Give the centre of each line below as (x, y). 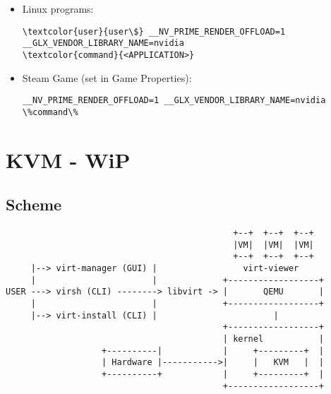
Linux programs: (58, 8)
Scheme (34, 204)
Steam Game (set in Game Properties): (107, 77)
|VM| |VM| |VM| (273, 245)
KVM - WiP (68, 159)
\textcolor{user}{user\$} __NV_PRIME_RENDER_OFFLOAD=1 (154, 31)
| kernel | (273, 339)
